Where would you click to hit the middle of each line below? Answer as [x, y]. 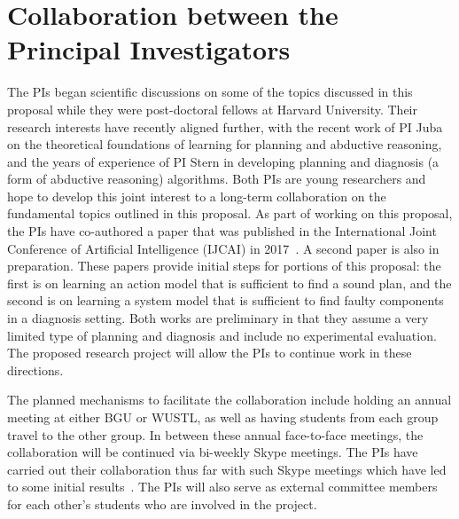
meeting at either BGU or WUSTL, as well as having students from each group [223, 417]
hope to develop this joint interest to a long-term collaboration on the [197, 196]
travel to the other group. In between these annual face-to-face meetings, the [215, 434]
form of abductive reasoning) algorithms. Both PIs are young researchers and [217, 179]
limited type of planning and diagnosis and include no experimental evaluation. [222, 335]
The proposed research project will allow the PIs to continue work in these [210, 353]
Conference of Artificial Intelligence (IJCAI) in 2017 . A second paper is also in [223, 248]
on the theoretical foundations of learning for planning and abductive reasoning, [225, 144]
